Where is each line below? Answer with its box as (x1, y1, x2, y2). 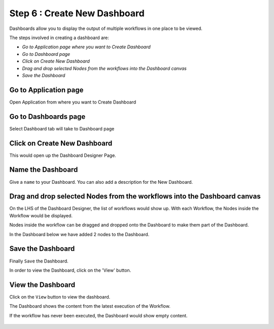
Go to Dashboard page (22, 51, 71, 57)
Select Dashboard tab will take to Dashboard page (9, 125, 115, 131)
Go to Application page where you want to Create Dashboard (22, 44, 151, 50)
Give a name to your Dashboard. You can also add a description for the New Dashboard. (9, 179, 193, 185)
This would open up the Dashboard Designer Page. (9, 152, 116, 158)
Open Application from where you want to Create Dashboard (9, 99, 136, 105)
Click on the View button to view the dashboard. (9, 293, 111, 300)
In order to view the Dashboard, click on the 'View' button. (9, 267, 131, 273)
